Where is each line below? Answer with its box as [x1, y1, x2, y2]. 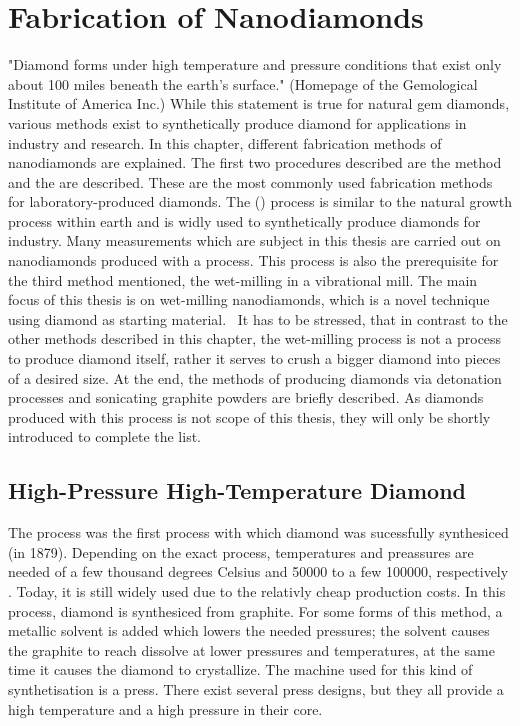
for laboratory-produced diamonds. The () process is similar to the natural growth [8, 191, 512, 212]
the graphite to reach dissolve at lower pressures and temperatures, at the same [8, 639, 495, 660]
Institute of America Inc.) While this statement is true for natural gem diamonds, [8, 93, 510, 114]
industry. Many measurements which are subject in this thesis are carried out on [8, 230, 501, 251]
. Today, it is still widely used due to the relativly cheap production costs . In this [8, 580, 506, 601]
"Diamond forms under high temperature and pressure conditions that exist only [8, 54, 502, 75]
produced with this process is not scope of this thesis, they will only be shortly [8, 406, 491, 427]
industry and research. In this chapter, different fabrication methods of [8, 132, 442, 153]
